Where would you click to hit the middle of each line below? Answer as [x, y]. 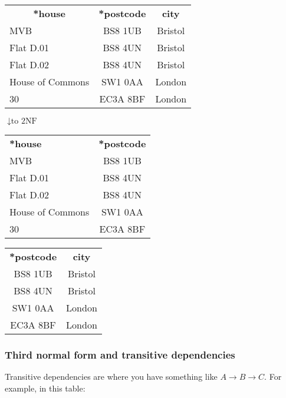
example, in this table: [45, 388]
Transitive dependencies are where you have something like [111, 377]
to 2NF [24, 121]
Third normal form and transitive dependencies [120, 354]
